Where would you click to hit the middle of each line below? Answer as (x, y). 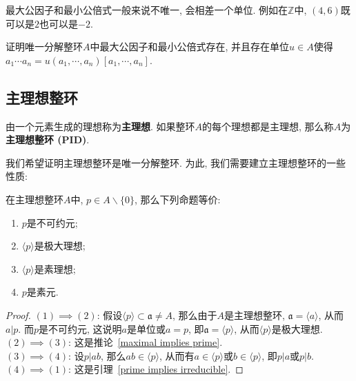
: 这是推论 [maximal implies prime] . (146, 342)
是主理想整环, (255, 315)
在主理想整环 (34, 199)
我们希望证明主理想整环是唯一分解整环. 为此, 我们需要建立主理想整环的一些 (176, 162)
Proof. (18, 315)
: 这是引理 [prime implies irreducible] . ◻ (156, 369)
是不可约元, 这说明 (80, 328)
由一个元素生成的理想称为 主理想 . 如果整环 (100, 126)
